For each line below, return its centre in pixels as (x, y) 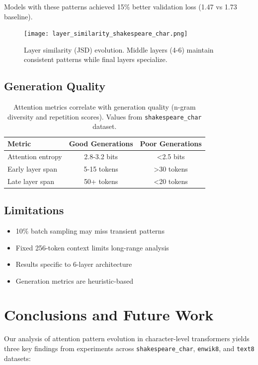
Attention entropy (35, 156)
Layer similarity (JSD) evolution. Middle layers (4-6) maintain (119, 49)
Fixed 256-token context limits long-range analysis (92, 247)
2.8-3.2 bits (101, 156)
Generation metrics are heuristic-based (74, 280)
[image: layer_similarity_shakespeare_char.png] (106, 34)
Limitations (34, 210)
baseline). (18, 16)
